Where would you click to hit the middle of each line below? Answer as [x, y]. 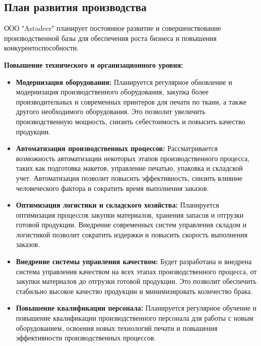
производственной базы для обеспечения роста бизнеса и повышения [110, 38]
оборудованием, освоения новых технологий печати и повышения [117, 328]
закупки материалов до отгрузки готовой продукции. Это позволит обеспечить [136, 281]
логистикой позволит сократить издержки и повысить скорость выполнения [132, 234]
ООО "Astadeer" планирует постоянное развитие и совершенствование [113, 28]
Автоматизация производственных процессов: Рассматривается [117, 148]
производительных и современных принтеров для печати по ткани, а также [131, 101]
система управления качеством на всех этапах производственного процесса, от [136, 271]
